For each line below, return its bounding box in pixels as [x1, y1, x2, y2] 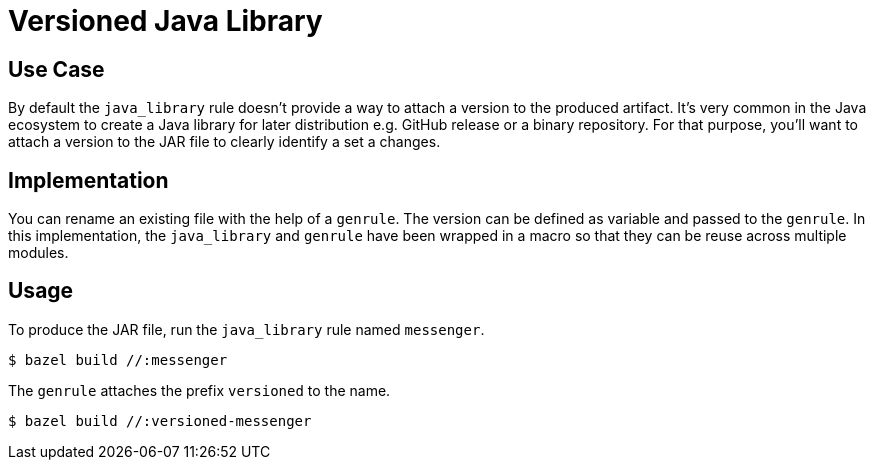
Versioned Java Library [8, 4, 323, 38]
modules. [8, 244, 69, 262]
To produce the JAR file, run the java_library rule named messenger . [8, 320, 485, 338]
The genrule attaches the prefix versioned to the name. [8, 381, 391, 399]
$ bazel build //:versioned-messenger [8, 412, 312, 429]
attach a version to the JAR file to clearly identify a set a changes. [8, 133, 441, 151]
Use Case [8, 56, 105, 82]
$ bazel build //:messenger [8, 351, 228, 368]
